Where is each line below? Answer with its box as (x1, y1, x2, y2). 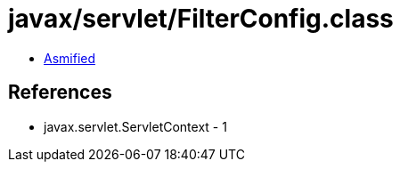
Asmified (44, 50, 96, 66)
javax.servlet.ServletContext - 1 (44, 118, 227, 134)
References (8, 81, 112, 104)
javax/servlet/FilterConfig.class (8, 4, 394, 34)
